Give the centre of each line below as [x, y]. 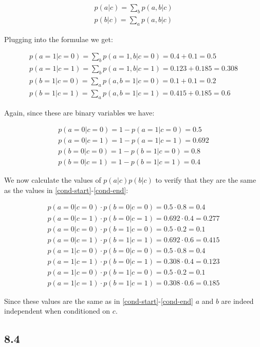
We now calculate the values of [53, 180]
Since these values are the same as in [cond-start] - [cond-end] [99, 301]
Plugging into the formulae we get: [59, 39]
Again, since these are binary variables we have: [79, 112]
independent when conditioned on [57, 311]
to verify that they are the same [206, 180]
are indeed [237, 301]
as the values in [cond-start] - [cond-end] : [66, 190]
